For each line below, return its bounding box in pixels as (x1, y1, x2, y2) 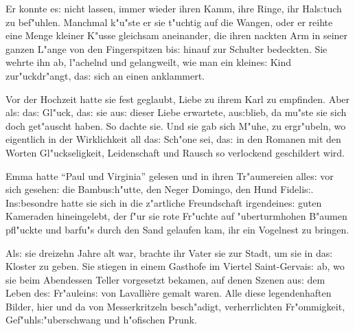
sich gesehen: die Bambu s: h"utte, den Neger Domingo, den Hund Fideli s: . (5, 182, 314, 196)
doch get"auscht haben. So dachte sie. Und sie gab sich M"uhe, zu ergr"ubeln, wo (5, 118, 346, 133)
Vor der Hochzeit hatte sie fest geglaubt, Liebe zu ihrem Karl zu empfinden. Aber (5, 91, 350, 106)
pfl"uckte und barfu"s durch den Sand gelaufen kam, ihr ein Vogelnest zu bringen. (5, 222, 350, 236)
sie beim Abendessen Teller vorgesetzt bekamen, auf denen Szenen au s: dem (5, 272, 325, 286)
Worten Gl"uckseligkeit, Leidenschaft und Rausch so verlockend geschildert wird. (5, 145, 345, 159)
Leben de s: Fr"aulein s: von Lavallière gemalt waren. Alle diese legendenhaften (5, 286, 332, 300)
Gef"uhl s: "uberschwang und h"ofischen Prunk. (5, 312, 197, 327)
